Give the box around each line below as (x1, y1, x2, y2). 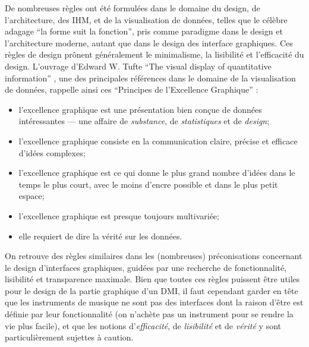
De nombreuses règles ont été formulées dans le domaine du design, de (5, 2, 260, 14)
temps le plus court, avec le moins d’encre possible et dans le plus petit (18, 178, 278, 190)
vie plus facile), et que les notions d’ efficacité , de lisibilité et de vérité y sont (5, 319, 281, 332)
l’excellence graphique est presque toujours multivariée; (18, 209, 219, 222)
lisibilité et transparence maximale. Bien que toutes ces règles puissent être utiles (5, 273, 300, 285)
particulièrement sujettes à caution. (5, 331, 134, 343)
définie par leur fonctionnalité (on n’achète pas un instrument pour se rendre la (5, 308, 294, 320)
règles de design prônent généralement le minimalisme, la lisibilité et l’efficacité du (5, 48, 304, 61)
